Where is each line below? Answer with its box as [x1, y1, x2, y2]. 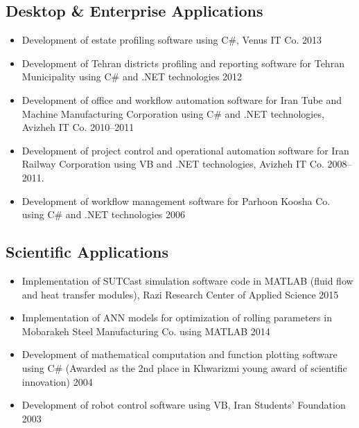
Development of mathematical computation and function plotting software [21, 347, 338, 362]
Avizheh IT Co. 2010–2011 [21, 120, 134, 134]
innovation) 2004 [21, 374, 93, 389]
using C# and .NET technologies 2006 [21, 207, 186, 222]
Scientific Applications [6, 241, 169, 262]
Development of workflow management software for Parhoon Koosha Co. [21, 193, 331, 208]
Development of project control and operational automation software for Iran [21, 143, 349, 157]
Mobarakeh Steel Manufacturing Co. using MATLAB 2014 [21, 323, 270, 338]
